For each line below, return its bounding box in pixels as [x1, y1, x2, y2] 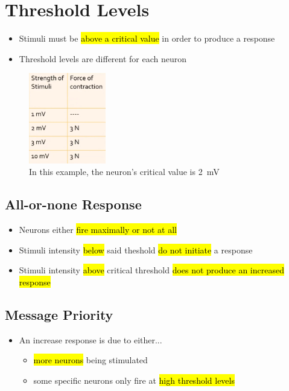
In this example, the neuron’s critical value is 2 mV [29, 165, 220, 178]
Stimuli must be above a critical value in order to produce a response [19, 32, 275, 45]
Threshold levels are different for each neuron [19, 52, 187, 65]
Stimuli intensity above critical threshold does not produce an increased [19, 264, 284, 276]
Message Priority [5, 305, 113, 323]
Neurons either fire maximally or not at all [19, 223, 177, 235]
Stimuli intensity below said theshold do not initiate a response [19, 243, 253, 256]
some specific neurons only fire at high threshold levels [33, 374, 235, 386]
